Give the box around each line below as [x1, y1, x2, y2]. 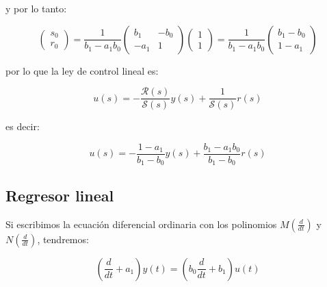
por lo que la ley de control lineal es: [5, 63, 159, 77]
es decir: [5, 119, 40, 134]
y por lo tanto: [5, 1, 67, 15]
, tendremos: [37, 232, 89, 246]
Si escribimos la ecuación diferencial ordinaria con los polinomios [5, 216, 277, 231]
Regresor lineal [5, 184, 114, 205]
